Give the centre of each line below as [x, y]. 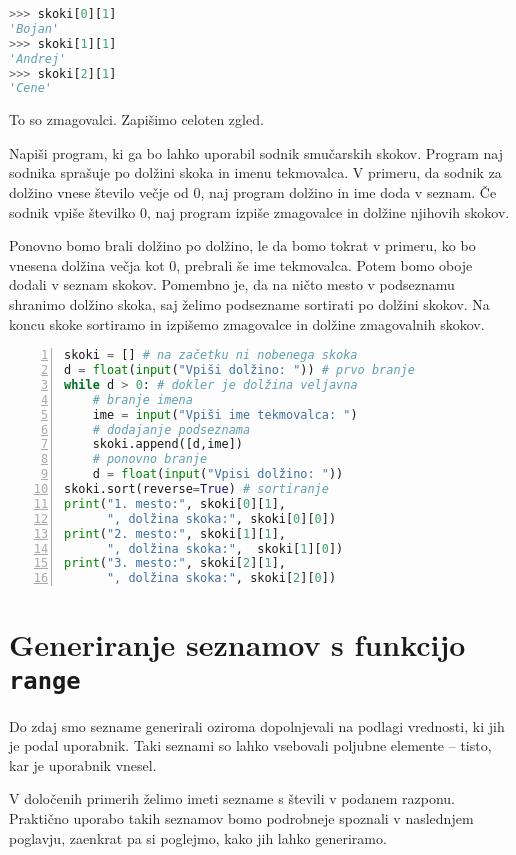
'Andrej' [38, 58]
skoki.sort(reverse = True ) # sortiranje [196, 489]
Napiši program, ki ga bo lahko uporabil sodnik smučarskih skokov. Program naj [256, 152]
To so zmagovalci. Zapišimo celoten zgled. [136, 119]
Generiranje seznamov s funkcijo [237, 644]
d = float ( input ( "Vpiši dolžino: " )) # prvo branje [239, 370]
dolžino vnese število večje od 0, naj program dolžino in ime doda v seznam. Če [253, 192]
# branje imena [142, 399]
